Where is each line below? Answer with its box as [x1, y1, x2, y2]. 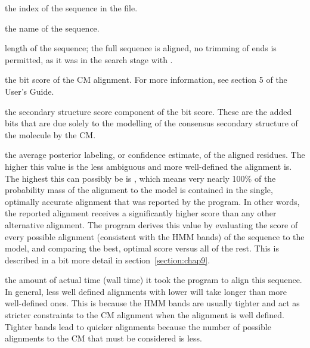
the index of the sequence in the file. [5, 2, 138, 14]
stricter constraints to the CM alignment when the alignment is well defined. [5, 309, 285, 321]
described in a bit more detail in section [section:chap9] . [5, 253, 210, 266]
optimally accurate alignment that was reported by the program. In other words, [5, 195, 300, 207]
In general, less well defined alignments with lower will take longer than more [5, 285, 287, 297]
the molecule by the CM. [5, 128, 96, 141]
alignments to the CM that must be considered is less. [5, 332, 203, 344]
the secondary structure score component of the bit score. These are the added [5, 105, 292, 117]
